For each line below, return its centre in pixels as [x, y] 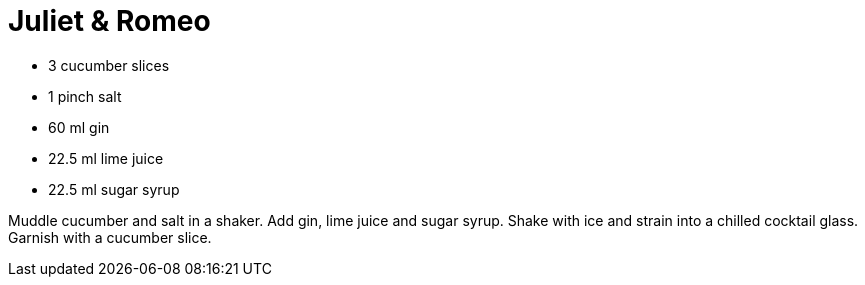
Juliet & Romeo [109, 21]
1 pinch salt [85, 96]
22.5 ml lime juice [106, 158]
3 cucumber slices [109, 65]
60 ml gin [79, 127]
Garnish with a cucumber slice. [110, 237]
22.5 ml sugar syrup [114, 189]
